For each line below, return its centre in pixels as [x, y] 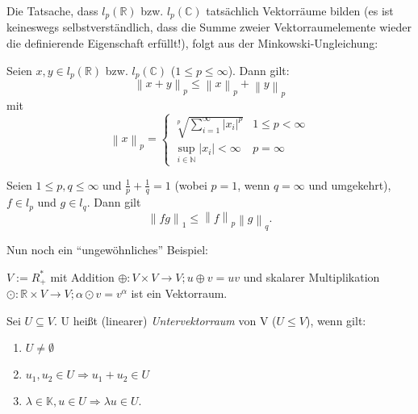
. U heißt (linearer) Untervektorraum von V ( [165, 320]
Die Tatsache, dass [52, 10]
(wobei [191, 184]
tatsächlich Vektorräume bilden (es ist [300, 10]
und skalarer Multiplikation [311, 276]
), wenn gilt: [336, 320]
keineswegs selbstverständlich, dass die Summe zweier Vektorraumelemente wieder [209, 27]
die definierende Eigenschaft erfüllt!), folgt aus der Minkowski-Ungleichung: [192, 43]
